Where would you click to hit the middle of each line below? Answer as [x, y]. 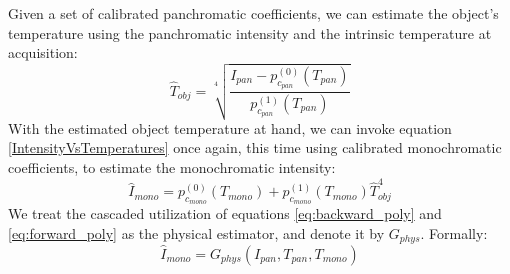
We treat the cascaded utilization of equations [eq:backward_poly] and [225, 213]
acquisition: [43, 52]
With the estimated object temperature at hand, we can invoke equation [230, 127]
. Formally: [454, 233]
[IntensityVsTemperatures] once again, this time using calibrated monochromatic [255, 147]
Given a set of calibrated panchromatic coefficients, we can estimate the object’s [253, 13]
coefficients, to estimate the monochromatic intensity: [172, 166]
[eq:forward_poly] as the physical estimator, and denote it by [196, 233]
